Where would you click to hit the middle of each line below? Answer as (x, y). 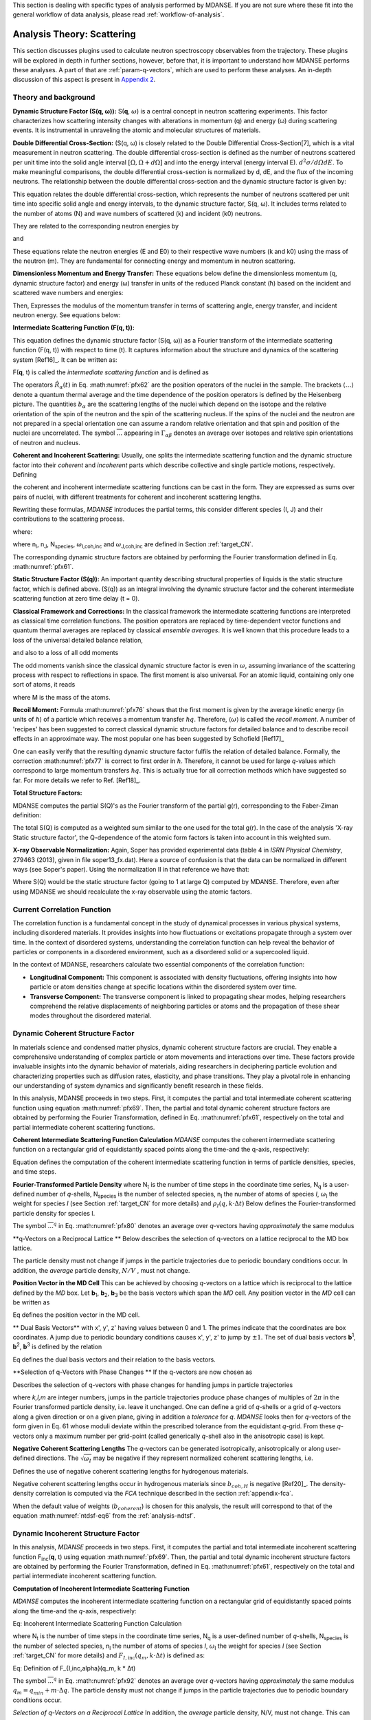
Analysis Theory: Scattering (75, 34)
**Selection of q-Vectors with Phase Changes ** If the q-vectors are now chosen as (133, 1372)
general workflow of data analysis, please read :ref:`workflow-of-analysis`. (119, 14)
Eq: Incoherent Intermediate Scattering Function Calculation (97, 1623)
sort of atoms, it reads (44, 685)
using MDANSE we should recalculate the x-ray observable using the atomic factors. (132, 892)
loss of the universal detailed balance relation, (78, 640)
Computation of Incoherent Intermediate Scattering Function (101, 1589)
